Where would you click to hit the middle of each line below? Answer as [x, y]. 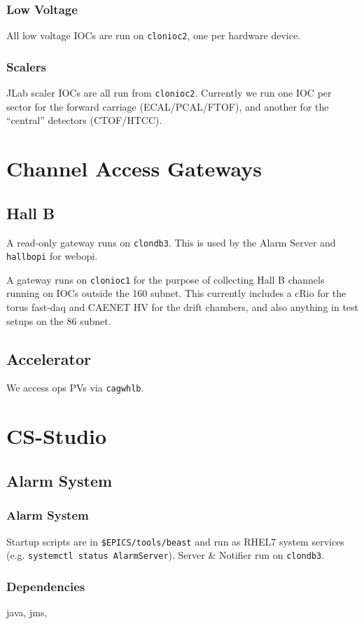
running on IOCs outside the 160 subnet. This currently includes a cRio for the [176, 293]
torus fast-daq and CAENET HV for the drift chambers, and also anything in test [183, 307]
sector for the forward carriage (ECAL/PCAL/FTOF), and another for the [168, 106]
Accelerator [49, 358]
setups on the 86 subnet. [59, 320]
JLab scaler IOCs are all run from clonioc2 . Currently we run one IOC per [169, 93]
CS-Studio [57, 436]
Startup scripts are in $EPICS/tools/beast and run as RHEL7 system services [175, 541]
